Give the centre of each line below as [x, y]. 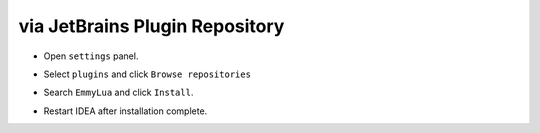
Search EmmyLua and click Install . [118, 92]
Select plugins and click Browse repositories [147, 74]
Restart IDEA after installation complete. [125, 111]
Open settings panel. [91, 56]
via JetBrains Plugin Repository [151, 26]
